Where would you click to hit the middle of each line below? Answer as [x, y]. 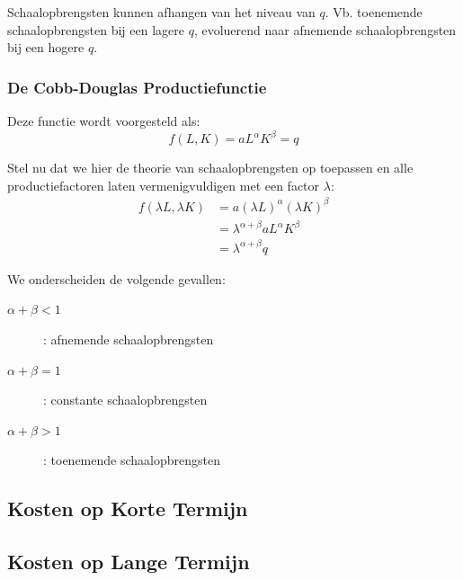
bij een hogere [46, 47]
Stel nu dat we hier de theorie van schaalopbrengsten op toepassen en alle [210, 168]
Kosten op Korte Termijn [128, 509]
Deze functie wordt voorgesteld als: [104, 120]
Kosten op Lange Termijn [129, 562]
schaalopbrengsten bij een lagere [96, 29]
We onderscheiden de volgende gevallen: [116, 278]
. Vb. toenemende [374, 12]
